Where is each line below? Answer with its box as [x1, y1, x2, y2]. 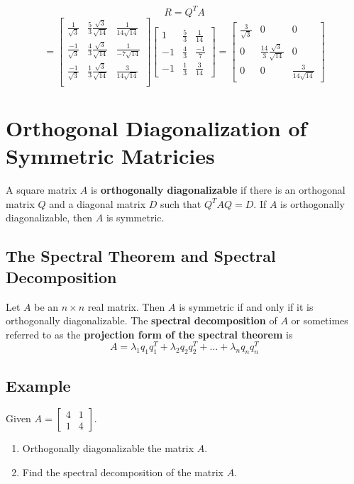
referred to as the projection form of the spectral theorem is [6, 326, 293, 341]
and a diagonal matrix [49, 196, 146, 211]
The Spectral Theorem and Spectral [6, 245, 276, 267]
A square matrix [6, 182, 77, 197]
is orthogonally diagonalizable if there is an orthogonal [90, 182, 345, 197]
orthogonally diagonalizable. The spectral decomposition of [6, 313, 277, 328]
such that [160, 196, 201, 211]
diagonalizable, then [6, 210, 93, 225]
